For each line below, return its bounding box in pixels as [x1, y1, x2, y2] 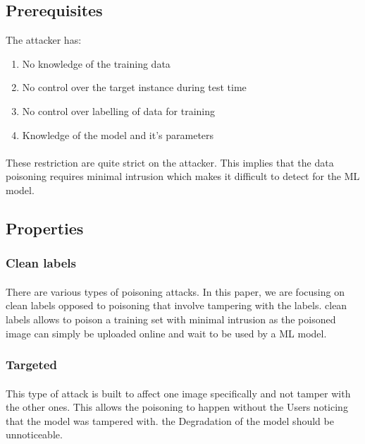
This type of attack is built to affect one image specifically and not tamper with [6, 385, 351, 400]
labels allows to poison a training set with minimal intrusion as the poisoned [6, 311, 336, 326]
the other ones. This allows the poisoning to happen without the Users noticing [6, 400, 348, 414]
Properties [6, 217, 84, 239]
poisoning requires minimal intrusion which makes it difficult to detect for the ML [6, 169, 360, 184]
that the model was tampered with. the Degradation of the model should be [6, 413, 334, 428]
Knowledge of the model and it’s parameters [22, 127, 214, 142]
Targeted [6, 356, 57, 373]
